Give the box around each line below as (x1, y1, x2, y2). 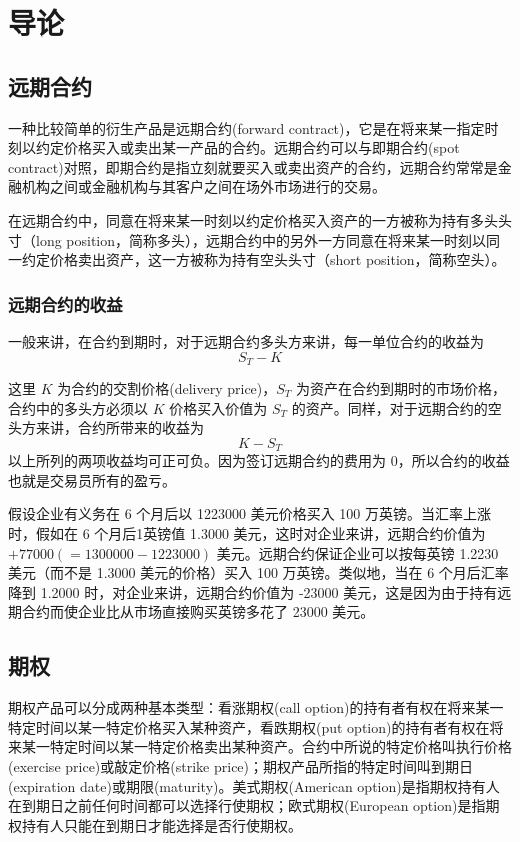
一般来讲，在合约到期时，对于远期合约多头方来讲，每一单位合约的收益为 (8, 330, 484, 351)
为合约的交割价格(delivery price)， (57, 378, 277, 398)
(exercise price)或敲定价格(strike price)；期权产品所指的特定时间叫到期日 (8, 755, 474, 776)
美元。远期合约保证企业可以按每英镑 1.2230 (216, 542, 499, 563)
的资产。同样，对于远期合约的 (291, 397, 488, 418)
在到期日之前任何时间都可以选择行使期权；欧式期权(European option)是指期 (8, 795, 500, 816)
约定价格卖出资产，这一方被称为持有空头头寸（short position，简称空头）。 (21, 249, 506, 270)
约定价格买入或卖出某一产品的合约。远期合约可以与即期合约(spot (35, 137, 460, 158)
